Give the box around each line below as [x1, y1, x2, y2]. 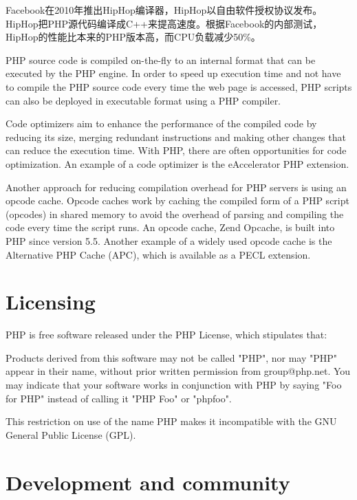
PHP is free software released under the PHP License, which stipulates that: [6, 327, 327, 342]
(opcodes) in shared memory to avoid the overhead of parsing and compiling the [6, 206, 344, 221]
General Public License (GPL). [6, 427, 136, 442]
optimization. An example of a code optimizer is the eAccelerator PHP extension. [6, 156, 349, 171]
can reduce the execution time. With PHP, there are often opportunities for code [6, 143, 347, 157]
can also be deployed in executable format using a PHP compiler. [6, 93, 281, 107]
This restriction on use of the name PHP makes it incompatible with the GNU [6, 414, 337, 428]
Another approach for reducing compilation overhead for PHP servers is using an [6, 180, 347, 194]
